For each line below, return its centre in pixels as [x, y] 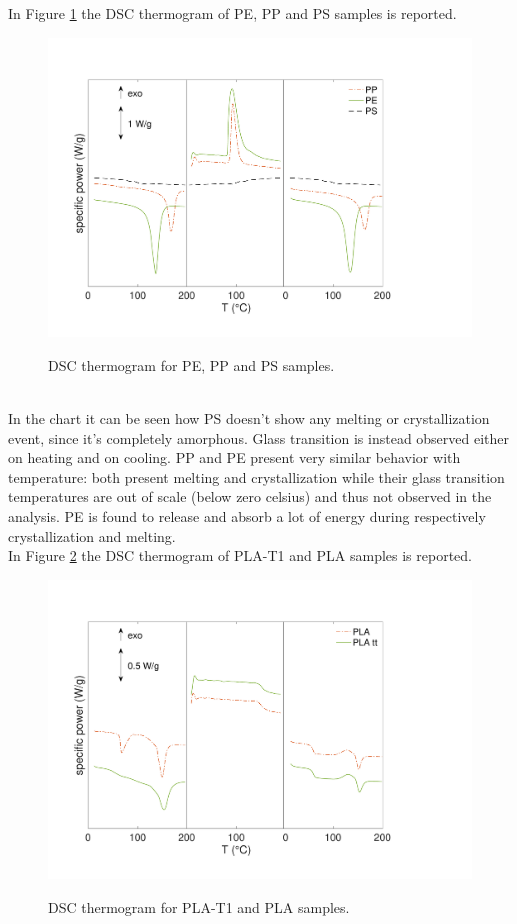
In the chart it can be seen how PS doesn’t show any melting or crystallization [249, 418]
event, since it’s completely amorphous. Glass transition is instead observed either [259, 437]
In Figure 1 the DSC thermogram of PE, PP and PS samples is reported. [232, 13]
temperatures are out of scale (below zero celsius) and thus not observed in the [250, 496]
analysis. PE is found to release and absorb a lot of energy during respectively [247, 516]
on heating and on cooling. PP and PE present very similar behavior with [234, 457]
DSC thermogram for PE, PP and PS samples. [191, 364]
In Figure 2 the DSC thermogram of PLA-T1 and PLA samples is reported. [240, 555]
